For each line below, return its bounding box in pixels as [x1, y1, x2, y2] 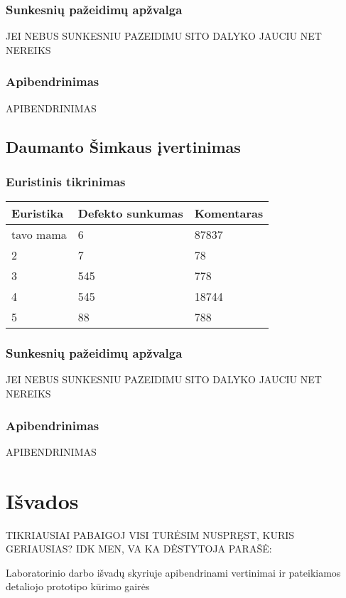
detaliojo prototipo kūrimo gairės [6, 579, 150, 594]
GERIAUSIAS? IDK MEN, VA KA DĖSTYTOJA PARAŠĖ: [6, 541, 272, 556]
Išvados [6, 486, 79, 515]
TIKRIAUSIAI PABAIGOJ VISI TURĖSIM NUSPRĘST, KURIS [6, 527, 295, 542]
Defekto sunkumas [77, 205, 183, 222]
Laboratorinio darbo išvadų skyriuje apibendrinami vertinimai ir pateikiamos [6, 565, 341, 580]
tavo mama [11, 226, 67, 243]
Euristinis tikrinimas [6, 172, 126, 190]
